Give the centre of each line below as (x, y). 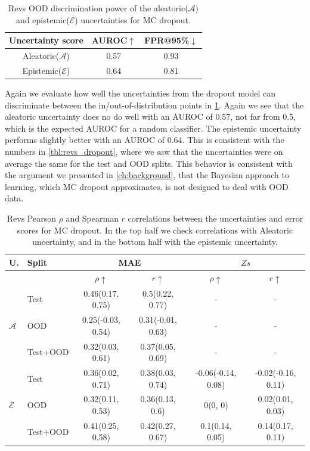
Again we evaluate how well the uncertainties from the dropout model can (140, 93)
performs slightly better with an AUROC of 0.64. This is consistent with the (145, 140)
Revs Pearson (32, 218)
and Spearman (92, 218)
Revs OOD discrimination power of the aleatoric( (98, 8)
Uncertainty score (46, 40)
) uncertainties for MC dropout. (133, 19)
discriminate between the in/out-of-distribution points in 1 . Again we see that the (154, 105)
